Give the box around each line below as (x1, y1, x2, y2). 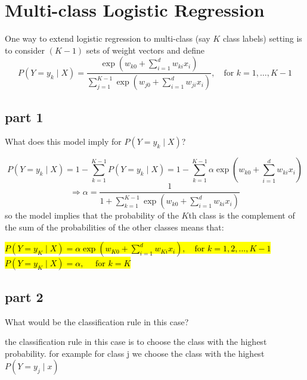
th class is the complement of (188, 209, 295, 222)
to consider (5, 43, 45, 56)
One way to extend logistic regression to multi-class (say (5, 32, 210, 45)
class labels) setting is (222, 32, 302, 45)
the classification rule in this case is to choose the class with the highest (5, 335, 267, 348)
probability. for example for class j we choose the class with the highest (5, 347, 265, 359)
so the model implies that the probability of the (5, 209, 179, 222)
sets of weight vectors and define (86, 43, 205, 56)
